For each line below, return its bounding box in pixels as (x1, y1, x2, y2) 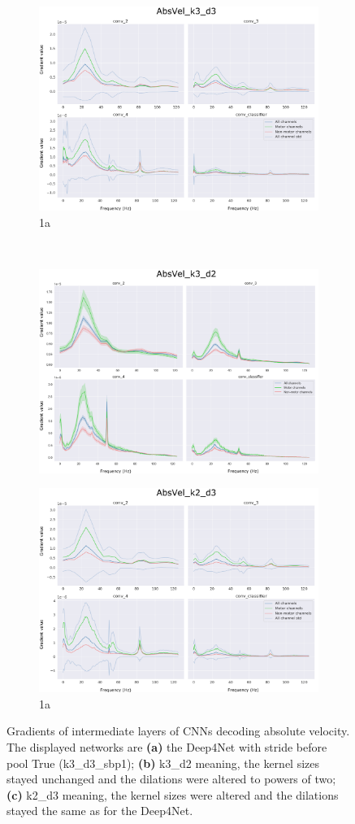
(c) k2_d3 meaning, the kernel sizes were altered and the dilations (6, 786, 339, 803)
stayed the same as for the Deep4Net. (6, 802, 193, 819)
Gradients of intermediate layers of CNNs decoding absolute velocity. (6, 722, 350, 739)
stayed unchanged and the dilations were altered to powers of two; (6, 770, 336, 787)
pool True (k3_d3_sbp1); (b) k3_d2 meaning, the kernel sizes (6, 754, 320, 771)
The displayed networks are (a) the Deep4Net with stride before (6, 738, 327, 755)
